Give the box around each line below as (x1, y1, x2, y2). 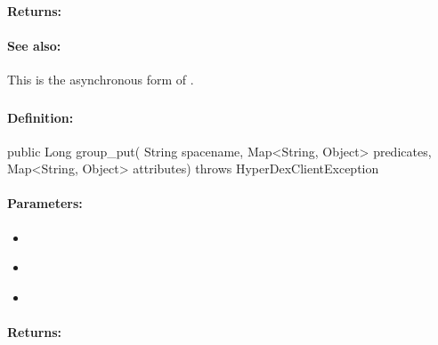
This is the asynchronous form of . (7, 69, 194, 88)
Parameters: (7, 194, 83, 213)
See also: (7, 36, 61, 54)
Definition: (7, 108, 74, 126)
